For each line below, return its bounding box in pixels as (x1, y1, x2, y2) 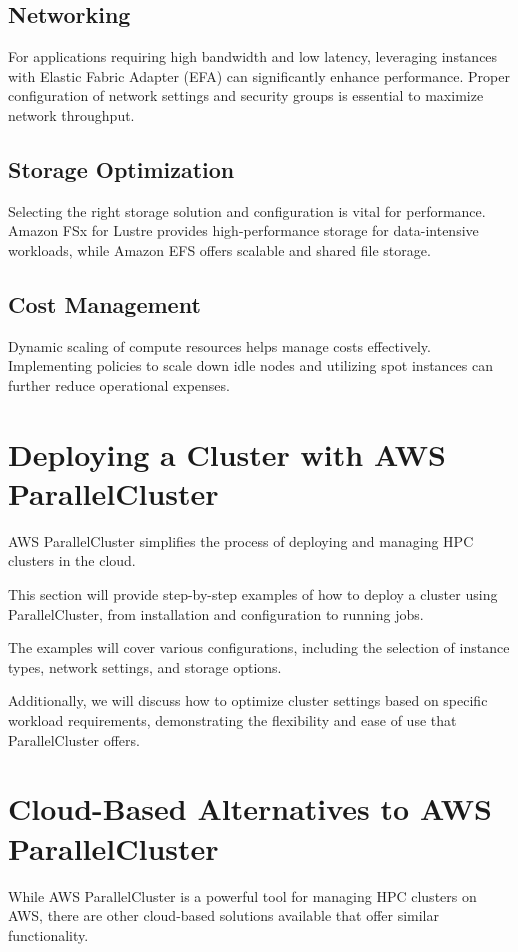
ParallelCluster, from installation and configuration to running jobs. (8, 603, 424, 624)
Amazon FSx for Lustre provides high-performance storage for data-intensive (8, 220, 479, 241)
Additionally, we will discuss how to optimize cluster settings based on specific (8, 690, 488, 711)
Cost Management (8, 288, 201, 319)
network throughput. (8, 104, 135, 125)
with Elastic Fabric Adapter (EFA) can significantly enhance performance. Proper (8, 65, 510, 86)
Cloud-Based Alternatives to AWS (8, 788, 492, 829)
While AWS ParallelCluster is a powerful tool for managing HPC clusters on (8, 885, 477, 906)
